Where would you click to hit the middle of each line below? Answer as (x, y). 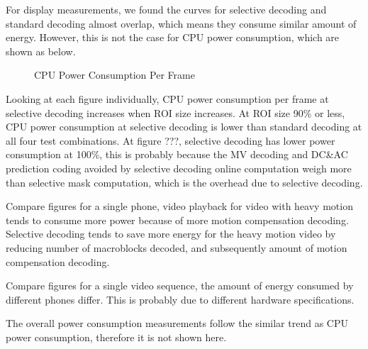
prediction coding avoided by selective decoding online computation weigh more (179, 168)
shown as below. (41, 51)
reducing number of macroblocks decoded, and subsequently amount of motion (177, 247)
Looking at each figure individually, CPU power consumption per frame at (167, 98)
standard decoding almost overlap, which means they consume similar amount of (181, 23)
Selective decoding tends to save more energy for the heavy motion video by (171, 234)
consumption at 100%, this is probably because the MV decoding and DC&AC (177, 154)
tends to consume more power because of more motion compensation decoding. (177, 220)
